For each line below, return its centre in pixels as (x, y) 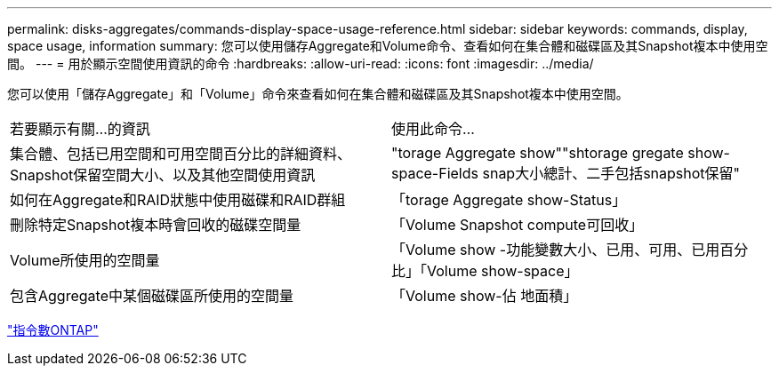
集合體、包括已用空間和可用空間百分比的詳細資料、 (181, 154)
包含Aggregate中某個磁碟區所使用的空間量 (152, 296)
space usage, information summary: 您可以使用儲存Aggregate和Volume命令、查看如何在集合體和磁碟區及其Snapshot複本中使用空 (388, 46)
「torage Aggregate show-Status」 (509, 200)
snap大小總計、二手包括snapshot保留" (611, 173)
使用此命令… (433, 129)
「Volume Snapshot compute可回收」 (518, 225)
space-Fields (435, 173)
